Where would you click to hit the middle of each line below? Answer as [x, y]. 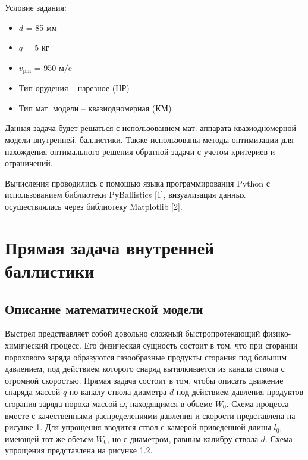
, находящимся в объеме [169, 403]
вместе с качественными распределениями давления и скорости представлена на [150, 415]
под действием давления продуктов [240, 392]
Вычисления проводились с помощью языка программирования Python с [138, 183]
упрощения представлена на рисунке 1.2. [79, 450]
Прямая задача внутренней [110, 247]
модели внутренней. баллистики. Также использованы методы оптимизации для [149, 140]
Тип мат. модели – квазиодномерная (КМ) [95, 108]
